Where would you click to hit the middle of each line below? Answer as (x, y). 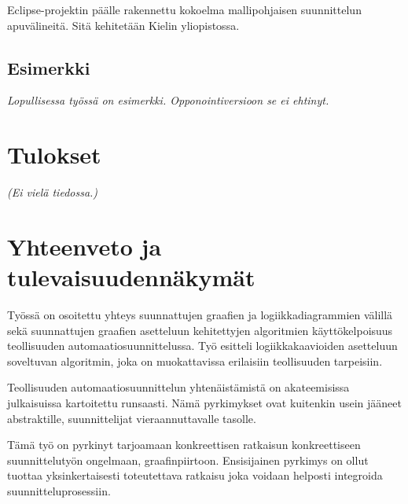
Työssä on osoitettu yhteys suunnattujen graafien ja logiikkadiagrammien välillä (200, 315)
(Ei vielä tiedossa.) (53, 192)
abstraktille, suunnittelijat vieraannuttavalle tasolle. (132, 418)
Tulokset (54, 155)
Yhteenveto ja (85, 246)
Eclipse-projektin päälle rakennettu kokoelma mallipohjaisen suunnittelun (184, 9)
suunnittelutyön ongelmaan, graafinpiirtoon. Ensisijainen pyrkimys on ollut (188, 460)
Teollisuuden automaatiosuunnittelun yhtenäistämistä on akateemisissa (178, 387)
